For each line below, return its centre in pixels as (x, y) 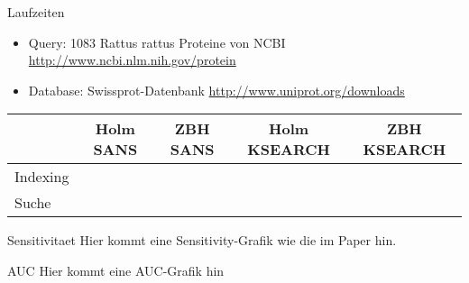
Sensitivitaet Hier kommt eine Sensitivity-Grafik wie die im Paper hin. (202, 240)
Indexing (42, 177)
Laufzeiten (36, 12)
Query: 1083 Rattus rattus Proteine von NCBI (157, 42)
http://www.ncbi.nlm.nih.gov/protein (132, 60)
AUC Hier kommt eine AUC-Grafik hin (116, 270)
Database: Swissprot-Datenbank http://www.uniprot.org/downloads (216, 90)
